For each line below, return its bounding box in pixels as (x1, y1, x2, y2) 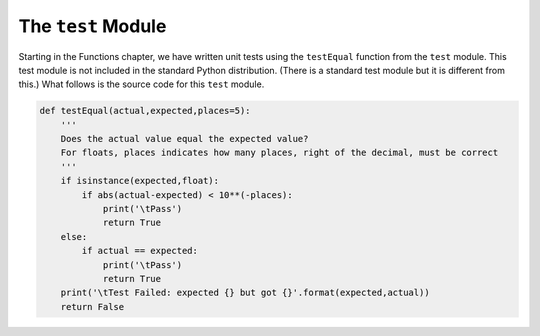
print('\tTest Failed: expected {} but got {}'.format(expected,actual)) (60, 287, 430, 299)
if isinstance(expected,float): (60, 175, 220, 187)
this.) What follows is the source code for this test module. (18, 78, 265, 90)
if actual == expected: (81, 245, 199, 257)
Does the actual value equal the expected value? (60, 133, 309, 145)
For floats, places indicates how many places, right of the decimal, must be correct (60, 147, 499, 159)
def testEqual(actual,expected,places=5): (39, 105, 251, 117)
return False (60, 301, 125, 312)
